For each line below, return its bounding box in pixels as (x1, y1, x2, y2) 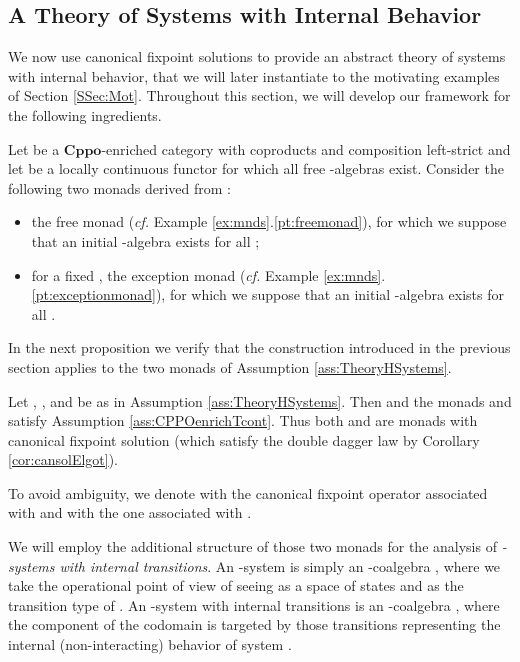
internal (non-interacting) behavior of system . (8, 634, 292, 655)
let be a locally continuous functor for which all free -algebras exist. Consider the (8, 158, 504, 179)
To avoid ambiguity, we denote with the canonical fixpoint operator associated (8, 482, 488, 503)
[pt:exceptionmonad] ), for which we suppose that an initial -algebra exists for (31, 284, 504, 305)
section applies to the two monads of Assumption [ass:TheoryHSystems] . (8, 356, 452, 377)
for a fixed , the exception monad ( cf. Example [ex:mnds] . (31, 264, 386, 285)
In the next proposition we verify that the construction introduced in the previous (8, 337, 511, 358)
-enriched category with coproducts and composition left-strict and (101, 138, 511, 159)
